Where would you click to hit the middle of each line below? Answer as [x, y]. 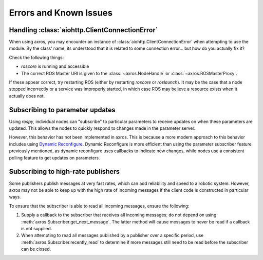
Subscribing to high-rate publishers [65, 171]
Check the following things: [37, 57]
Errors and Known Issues [61, 13]
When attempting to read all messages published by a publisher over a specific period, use [113, 235]
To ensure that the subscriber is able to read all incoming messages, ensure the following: [99, 206]
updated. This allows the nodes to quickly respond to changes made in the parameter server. [102, 128]
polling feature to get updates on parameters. [55, 158]
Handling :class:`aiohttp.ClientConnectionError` [84, 30]
